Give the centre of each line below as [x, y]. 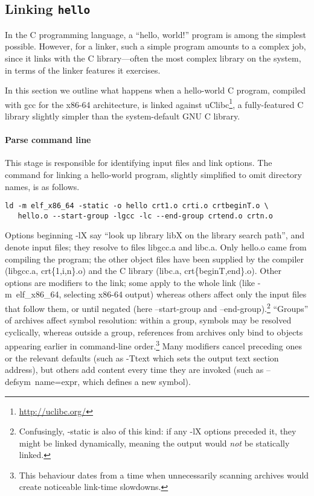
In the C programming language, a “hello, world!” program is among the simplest [155, 34]
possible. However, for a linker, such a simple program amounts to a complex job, [155, 46]
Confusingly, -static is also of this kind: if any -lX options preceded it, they [158, 431]
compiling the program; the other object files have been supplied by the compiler [154, 259]
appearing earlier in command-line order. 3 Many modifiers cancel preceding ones [154, 345]
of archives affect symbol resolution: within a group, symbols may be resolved [148, 320]
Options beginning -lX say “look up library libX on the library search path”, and [155, 235]
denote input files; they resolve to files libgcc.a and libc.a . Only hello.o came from [156, 247]
